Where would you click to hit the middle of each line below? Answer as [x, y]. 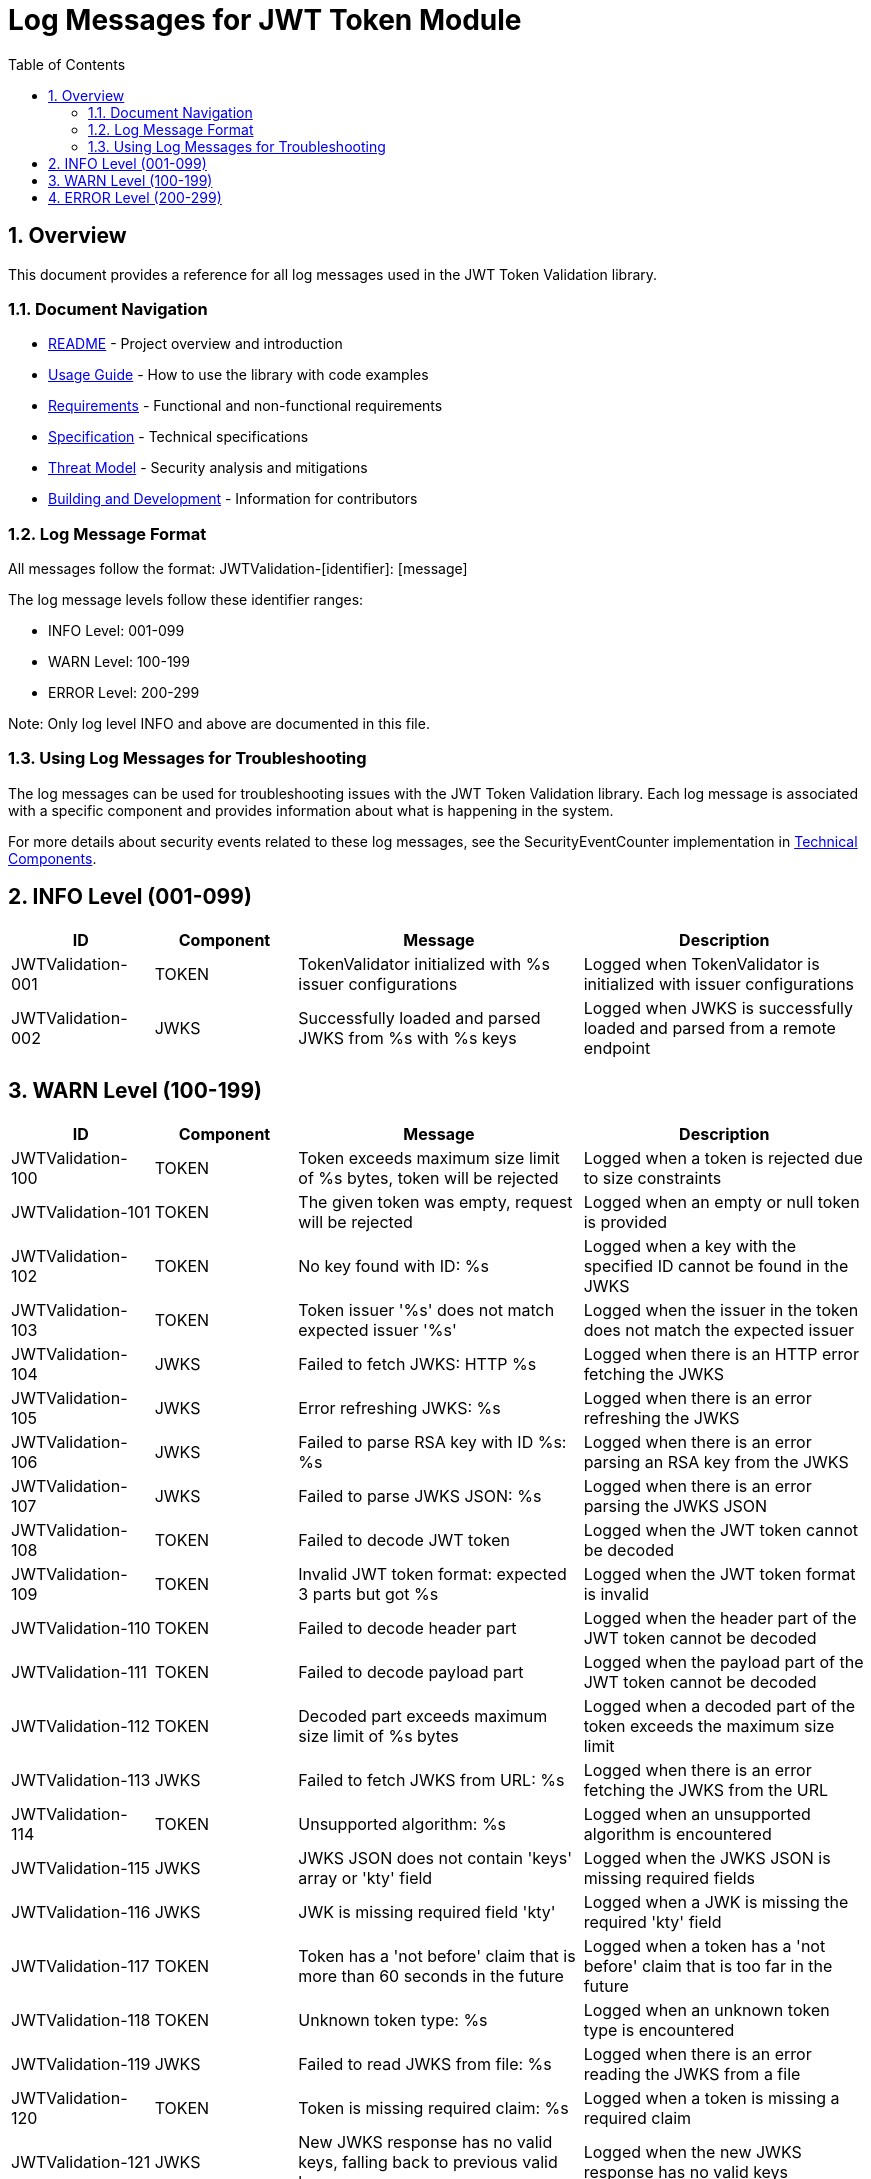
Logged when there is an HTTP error [721, 1353]
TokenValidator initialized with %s [424, 963]
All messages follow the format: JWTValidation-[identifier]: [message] [238, 569]
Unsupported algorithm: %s [402, 1823]
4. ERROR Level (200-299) [135, 197]
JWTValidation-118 [81, 2019]
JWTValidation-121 [81, 2161]
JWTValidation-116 [81, 1911]
